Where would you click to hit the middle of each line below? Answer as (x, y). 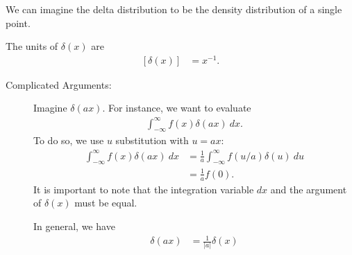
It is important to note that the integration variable (144, 189)
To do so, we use (69, 140)
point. (18, 23)
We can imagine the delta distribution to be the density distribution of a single (174, 9)
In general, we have (74, 226)
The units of (32, 46)
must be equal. (106, 203)
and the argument (309, 189)
